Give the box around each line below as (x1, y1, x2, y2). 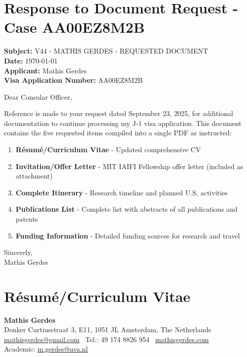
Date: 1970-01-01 (4, 55, 58, 65)
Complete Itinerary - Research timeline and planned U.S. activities (15, 187, 228, 197)
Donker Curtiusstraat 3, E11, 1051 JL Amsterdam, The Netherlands (4, 324, 211, 335)
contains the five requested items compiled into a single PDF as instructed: (4, 127, 232, 138)
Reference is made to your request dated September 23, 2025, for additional (4, 108, 233, 119)
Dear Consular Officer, (4, 91, 72, 102)
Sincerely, (4, 247, 33, 257)
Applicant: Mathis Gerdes (4, 65, 87, 75)
